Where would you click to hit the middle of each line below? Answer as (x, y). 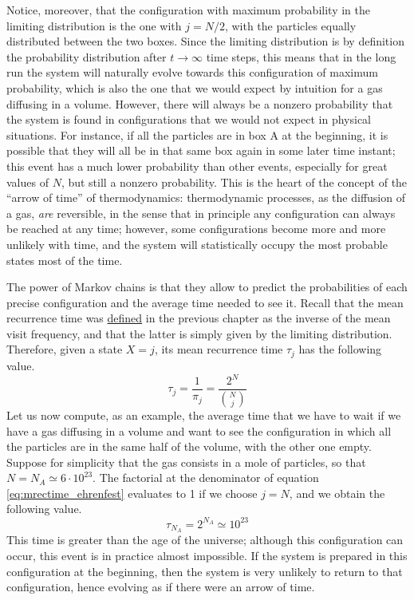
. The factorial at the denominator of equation (206, 478)
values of (28, 182)
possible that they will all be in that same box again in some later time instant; (201, 150)
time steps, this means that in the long (301, 56)
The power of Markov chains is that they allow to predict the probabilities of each (207, 287)
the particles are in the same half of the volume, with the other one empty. (189, 446)
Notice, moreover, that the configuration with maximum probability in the (188, 10)
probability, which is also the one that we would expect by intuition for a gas (195, 87)
